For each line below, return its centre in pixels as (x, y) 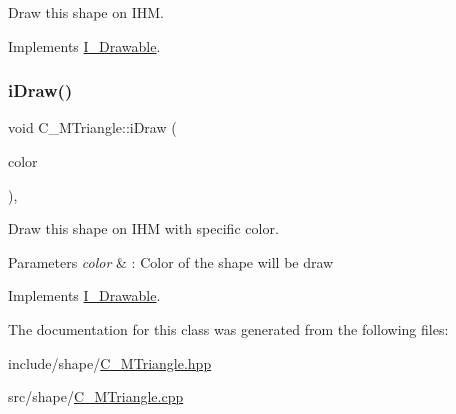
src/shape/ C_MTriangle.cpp (96, 396)
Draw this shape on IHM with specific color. (143, 228)
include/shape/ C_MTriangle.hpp (110, 362)
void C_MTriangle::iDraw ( (92, 127)
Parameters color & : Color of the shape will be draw (171, 261)
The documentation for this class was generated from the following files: (228, 328)
